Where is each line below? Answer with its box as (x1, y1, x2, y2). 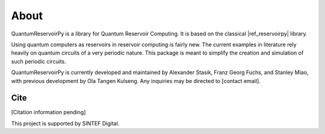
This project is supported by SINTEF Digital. (11, 120, 120, 127)
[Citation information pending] (11, 109, 86, 116)
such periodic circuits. (11, 58, 66, 65)
